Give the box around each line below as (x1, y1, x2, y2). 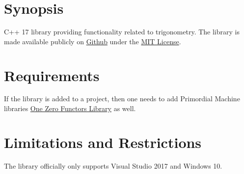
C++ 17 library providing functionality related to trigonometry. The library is (4, 27, 240, 37)
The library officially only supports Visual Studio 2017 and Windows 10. (4, 160, 222, 171)
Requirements (4, 65, 100, 85)
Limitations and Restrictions (4, 132, 202, 152)
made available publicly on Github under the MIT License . (4, 36, 181, 46)
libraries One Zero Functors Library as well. (4, 103, 136, 114)
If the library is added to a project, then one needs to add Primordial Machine (4, 93, 240, 104)
